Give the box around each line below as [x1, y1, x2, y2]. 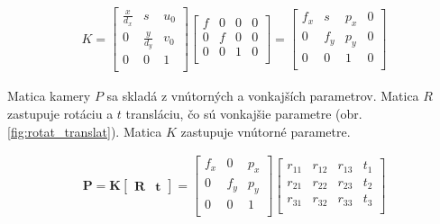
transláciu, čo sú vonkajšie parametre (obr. [125, 104, 362, 123]
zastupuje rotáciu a [7, 104, 114, 123]
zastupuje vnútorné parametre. [180, 121, 351, 140]
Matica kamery [7, 86, 91, 105]
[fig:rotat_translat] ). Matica [7, 121, 162, 140]
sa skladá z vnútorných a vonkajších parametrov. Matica [106, 86, 419, 105]
